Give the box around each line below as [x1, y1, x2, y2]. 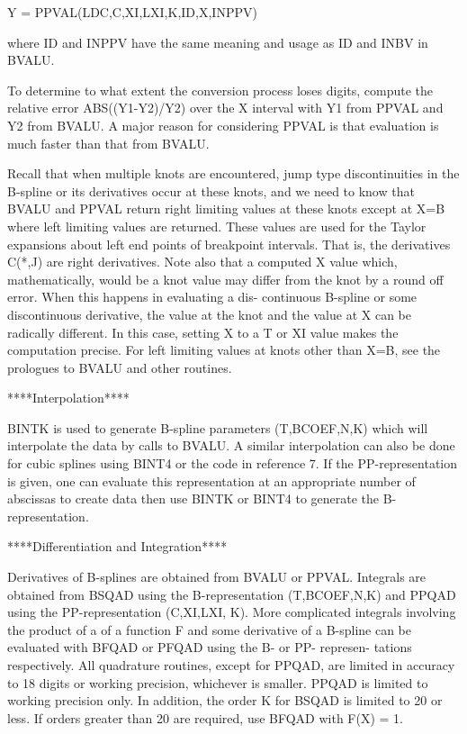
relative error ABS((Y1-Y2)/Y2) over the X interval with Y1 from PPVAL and [7, 98, 444, 117]
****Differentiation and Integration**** [7, 537, 228, 556]
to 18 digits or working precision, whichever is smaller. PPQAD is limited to [7, 673, 428, 692]
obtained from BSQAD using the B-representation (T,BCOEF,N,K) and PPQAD [7, 584, 456, 603]
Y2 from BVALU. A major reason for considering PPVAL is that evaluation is [7, 115, 439, 134]
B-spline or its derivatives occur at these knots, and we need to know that [7, 181, 415, 200]
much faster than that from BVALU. [7, 133, 210, 152]
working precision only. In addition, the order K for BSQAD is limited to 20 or [7, 691, 443, 710]
